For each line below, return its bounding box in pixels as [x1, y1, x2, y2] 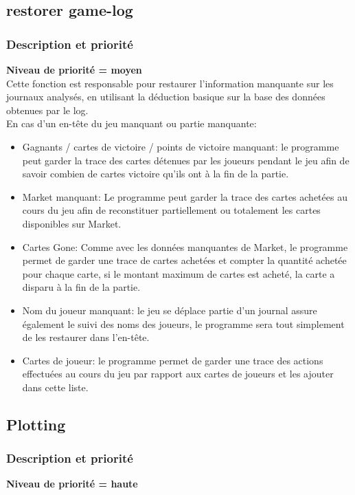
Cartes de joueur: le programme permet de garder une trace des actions [22, 353, 323, 367]
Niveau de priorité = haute [6, 476, 138, 491]
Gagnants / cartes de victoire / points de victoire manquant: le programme [22, 139, 339, 153]
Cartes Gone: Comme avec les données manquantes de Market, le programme [22, 239, 348, 254]
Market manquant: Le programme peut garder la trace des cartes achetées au [22, 189, 347, 203]
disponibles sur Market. [22, 216, 122, 230]
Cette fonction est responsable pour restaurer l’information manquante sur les [6, 76, 334, 90]
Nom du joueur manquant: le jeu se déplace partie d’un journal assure [22, 302, 317, 317]
